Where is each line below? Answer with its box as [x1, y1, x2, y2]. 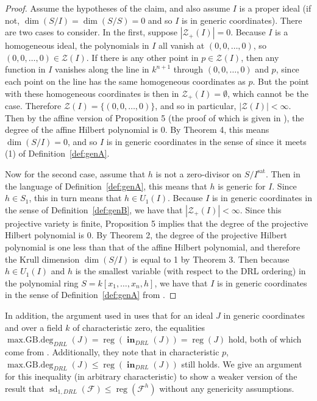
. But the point [252, 74, 309, 87]
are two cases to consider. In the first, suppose [5, 26, 177, 38]
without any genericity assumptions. [159, 381, 294, 394]
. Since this [240, 203, 282, 216]
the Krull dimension [5, 252, 80, 265]
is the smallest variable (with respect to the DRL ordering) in [75, 264, 306, 277]
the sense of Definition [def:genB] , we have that [5, 203, 183, 216]
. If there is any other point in [86, 51, 199, 63]
